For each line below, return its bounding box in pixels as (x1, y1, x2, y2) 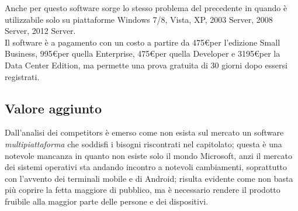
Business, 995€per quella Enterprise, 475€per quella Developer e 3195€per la (5, 47, 280, 60)
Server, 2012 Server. (5, 25, 76, 37)
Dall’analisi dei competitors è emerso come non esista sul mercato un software (5, 126, 284, 139)
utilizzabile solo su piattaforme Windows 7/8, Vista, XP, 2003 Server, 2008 (5, 13, 273, 25)
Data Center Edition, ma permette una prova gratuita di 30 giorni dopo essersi (5, 58, 287, 71)
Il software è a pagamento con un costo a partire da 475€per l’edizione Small (5, 36, 280, 48)
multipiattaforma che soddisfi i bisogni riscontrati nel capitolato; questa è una (5, 137, 282, 150)
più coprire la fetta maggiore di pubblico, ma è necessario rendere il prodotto (5, 184, 280, 196)
